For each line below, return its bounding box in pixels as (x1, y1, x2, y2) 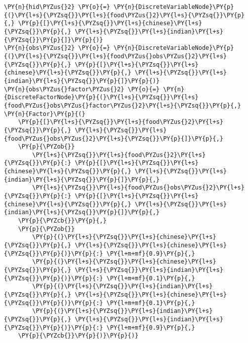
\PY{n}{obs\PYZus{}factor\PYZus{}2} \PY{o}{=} (4, 85, 160, 93)
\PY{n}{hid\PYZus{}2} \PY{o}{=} (4, 3, 110, 10)
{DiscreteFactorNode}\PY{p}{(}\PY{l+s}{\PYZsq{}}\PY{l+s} (4, 94, 199, 101)
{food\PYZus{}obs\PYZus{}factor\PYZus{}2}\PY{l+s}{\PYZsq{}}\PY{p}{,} (4, 102, 241, 109)
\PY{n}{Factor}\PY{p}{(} (4, 110, 85, 117)
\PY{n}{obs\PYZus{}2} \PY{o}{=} (4, 44, 110, 52)
